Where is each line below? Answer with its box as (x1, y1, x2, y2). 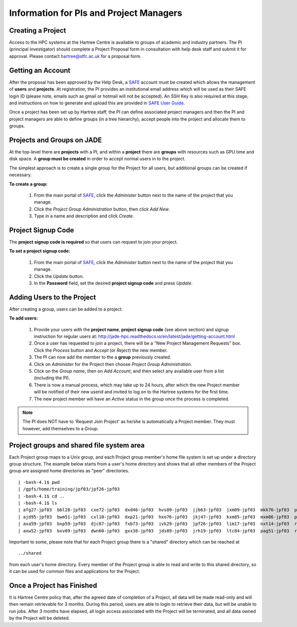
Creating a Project (9, 26, 66, 35)
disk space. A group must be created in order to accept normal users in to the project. (9, 156, 186, 162)
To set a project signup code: (9, 248, 70, 254)
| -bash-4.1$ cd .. (18, 493, 65, 499)
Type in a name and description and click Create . (34, 213, 134, 219)
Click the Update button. (34, 273, 84, 279)
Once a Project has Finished (9, 581, 98, 589)
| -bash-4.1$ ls (18, 500, 57, 506)
